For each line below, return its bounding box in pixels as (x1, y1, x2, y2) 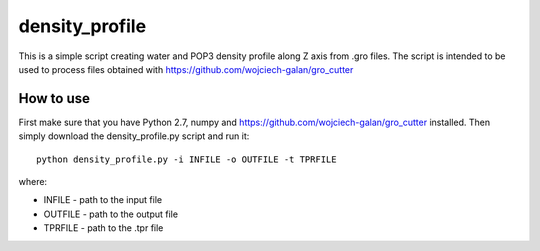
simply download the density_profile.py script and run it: (18, 130, 250, 142)
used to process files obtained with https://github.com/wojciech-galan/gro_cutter (18, 63, 354, 75)
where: (18, 176, 48, 188)
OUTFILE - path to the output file (43, 208, 179, 220)
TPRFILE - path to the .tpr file (43, 222, 164, 234)
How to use (18, 90, 90, 107)
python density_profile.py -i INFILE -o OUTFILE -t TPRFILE (36, 153, 337, 165)
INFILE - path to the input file (43, 194, 163, 206)
